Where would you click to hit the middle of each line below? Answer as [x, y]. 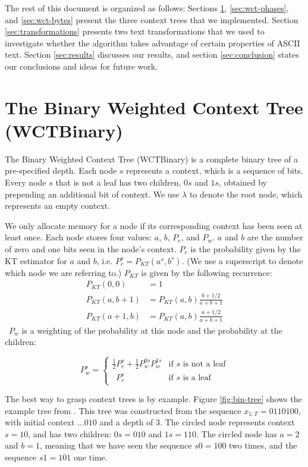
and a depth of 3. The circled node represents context [197, 422]
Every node [26, 182]
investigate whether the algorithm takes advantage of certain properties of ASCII [153, 43]
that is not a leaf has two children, [118, 182]
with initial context [40, 422]
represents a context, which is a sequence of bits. [215, 170]
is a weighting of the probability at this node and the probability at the [152, 330]
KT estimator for [36, 260]
